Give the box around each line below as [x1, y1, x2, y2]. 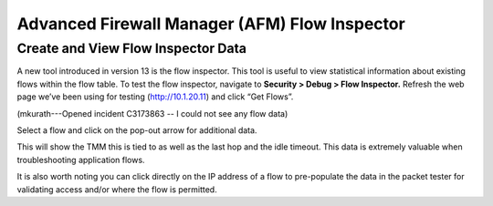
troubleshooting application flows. [16, 154, 145, 165]
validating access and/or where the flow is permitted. [16, 183, 218, 195]
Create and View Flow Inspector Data [16, 40, 246, 57]
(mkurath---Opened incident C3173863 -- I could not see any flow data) [16, 108, 288, 118]
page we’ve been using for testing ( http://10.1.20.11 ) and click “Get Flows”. [16, 91, 294, 102]
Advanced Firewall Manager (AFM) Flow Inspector [16, 14, 405, 34]
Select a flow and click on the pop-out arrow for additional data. [16, 124, 257, 136]
